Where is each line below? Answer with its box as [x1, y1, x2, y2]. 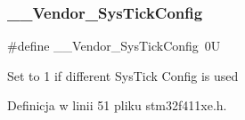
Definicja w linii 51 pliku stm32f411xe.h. [7, 96, 227, 115]
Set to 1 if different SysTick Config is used [7, 66, 239, 84]
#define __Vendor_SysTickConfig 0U [7, 36, 221, 55]
